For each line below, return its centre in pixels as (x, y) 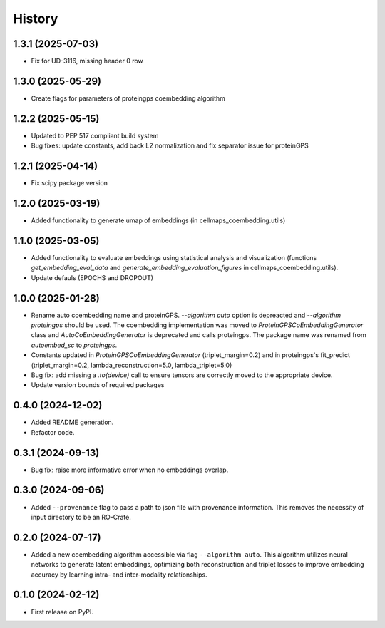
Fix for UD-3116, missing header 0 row (87, 61)
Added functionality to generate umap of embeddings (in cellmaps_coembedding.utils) (158, 220)
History (36, 19)
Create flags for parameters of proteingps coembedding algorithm (128, 98)
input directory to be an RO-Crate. (81, 517)
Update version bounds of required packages (98, 385)
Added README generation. (72, 422)
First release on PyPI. (62, 612)
